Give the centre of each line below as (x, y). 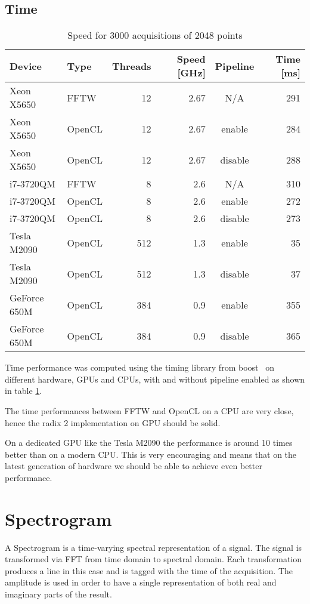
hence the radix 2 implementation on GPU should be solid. (113, 422)
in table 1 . (24, 391)
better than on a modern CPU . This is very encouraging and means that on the (151, 454)
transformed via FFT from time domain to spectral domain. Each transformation (154, 559)
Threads (131, 66)
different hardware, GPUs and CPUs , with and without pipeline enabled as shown (155, 379)
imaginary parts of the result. (58, 594)
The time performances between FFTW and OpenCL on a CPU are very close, (149, 410)
